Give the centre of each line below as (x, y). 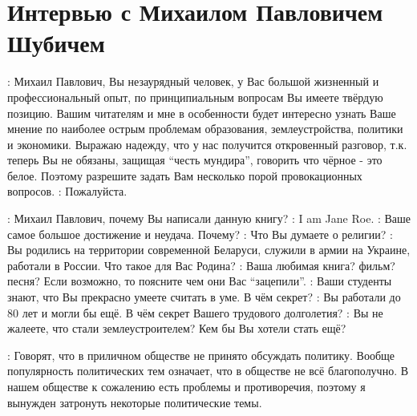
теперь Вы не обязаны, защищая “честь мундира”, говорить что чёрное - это (195, 160)
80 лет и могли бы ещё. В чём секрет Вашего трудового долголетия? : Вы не (195, 312)
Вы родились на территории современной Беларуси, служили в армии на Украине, (209, 250)
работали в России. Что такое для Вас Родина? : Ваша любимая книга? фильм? (201, 265)
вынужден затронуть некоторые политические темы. (135, 402)
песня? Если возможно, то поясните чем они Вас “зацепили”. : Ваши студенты (200, 281)
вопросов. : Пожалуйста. (67, 191)
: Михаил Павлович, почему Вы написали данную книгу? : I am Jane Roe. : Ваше (209, 218)
